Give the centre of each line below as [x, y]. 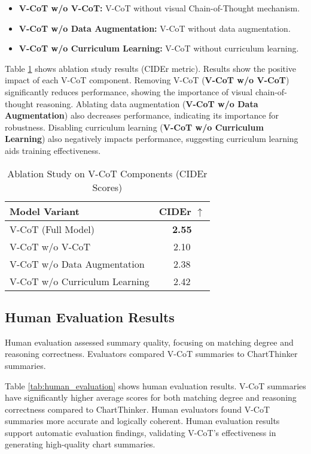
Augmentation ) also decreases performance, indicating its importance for [142, 115]
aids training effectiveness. [53, 150]
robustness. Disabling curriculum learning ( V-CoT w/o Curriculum [134, 127]
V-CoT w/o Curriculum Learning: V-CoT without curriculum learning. [159, 48]
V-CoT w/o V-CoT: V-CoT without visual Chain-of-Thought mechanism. [159, 8]
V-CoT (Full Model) [52, 229]
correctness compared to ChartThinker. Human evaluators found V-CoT [138, 409]
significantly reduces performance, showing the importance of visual [129, 91]
